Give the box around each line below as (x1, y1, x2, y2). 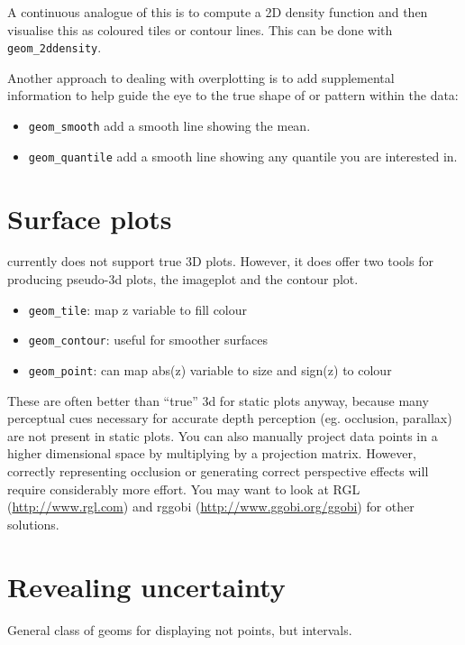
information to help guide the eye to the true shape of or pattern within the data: (7, 86, 459, 105)
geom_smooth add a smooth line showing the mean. (28, 116, 311, 135)
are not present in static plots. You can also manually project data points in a (7, 426, 438, 445)
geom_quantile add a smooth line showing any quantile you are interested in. (28, 146, 458, 165)
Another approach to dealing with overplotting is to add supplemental (7, 68, 395, 87)
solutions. (7, 514, 59, 533)
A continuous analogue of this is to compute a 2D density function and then (7, 3, 428, 21)
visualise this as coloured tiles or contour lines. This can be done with (7, 20, 393, 39)
